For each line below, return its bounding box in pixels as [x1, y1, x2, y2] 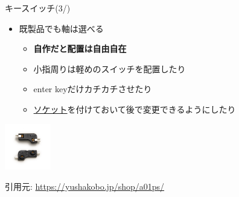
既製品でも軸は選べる [19, 22, 104, 34]
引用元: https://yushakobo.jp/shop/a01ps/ [5, 180, 165, 192]
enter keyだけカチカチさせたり [33, 83, 152, 95]
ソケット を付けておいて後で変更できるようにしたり [33, 102, 236, 115]
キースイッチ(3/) [5, 2, 71, 14]
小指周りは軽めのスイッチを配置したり [33, 62, 186, 75]
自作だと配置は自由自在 [33, 42, 127, 55]
